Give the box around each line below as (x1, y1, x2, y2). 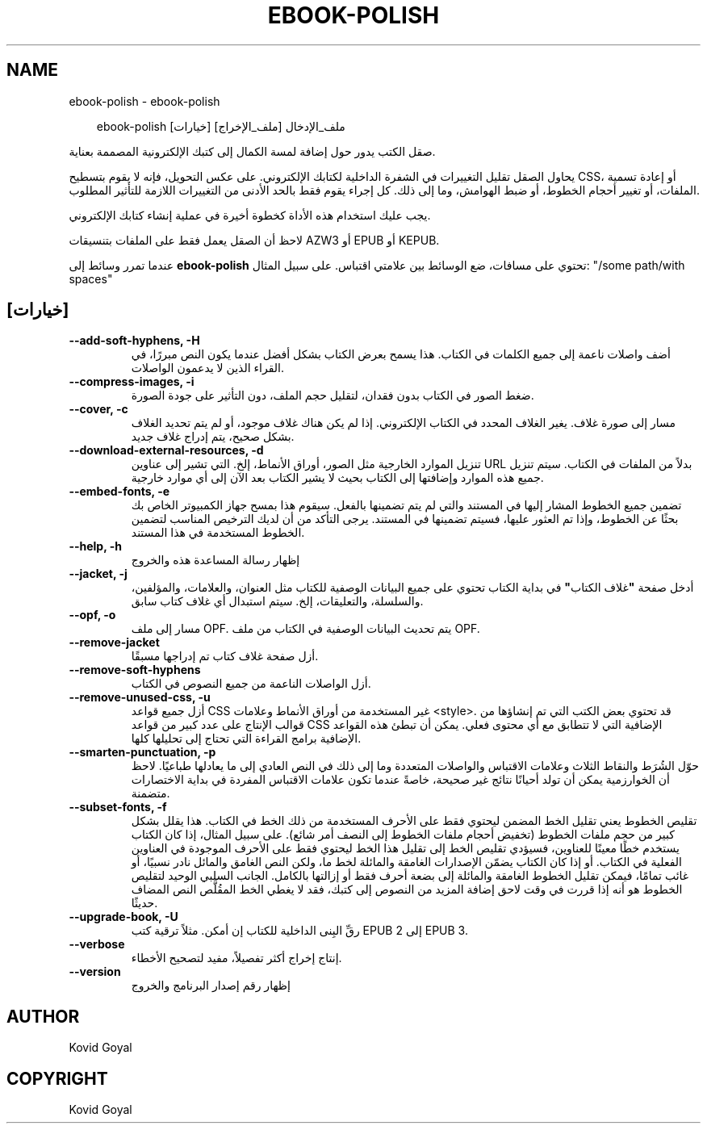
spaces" (69, 271, 113, 286)
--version (69, 965, 121, 979)
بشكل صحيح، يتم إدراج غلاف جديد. (131, 429, 295, 444)
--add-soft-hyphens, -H (69, 333, 200, 348)
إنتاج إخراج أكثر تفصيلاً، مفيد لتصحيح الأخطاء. (131, 951, 342, 965)
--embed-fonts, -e (69, 484, 170, 499)
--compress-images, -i (69, 375, 195, 389)
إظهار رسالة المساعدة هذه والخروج (131, 553, 300, 567)
